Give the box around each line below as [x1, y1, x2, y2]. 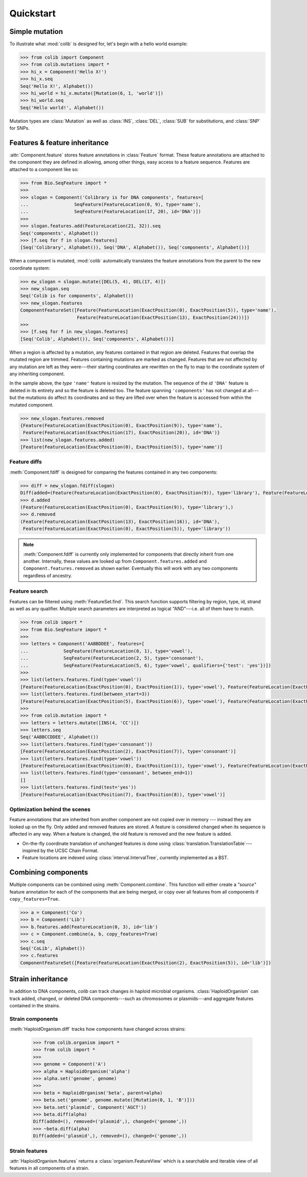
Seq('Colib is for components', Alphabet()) [20, 293, 134, 299]
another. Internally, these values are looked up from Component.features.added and [23, 558, 207, 564]
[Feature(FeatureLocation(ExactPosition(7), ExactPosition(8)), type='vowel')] [20, 792, 226, 797]
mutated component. [9, 401, 54, 408]
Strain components [9, 1015, 58, 1022]
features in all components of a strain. [9, 1165, 90, 1171]
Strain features [9, 1147, 48, 1154]
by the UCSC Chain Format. [40, 847, 99, 854]
